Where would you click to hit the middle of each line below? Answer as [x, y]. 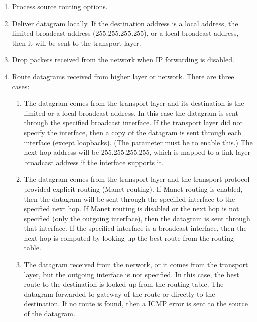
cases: [21, 86]
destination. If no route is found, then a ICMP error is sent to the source [136, 304]
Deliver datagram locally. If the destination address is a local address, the [125, 23]
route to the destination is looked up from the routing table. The [124, 284]
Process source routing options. [60, 6]
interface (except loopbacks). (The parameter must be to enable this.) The [138, 142]
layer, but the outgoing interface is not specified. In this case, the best [132, 274]
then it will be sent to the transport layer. [76, 42]
